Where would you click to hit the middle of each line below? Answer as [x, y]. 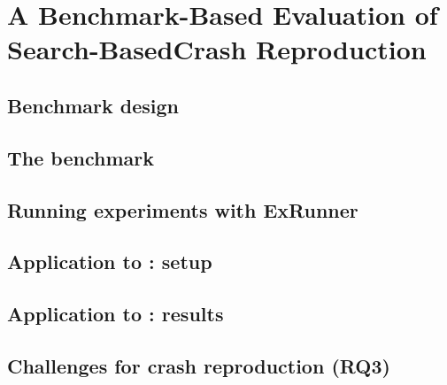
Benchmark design [93, 105]
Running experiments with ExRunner [183, 209]
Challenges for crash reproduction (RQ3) [199, 365]
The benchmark [81, 157]
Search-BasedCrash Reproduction [217, 49]
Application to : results [116, 314]
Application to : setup [110, 262]
